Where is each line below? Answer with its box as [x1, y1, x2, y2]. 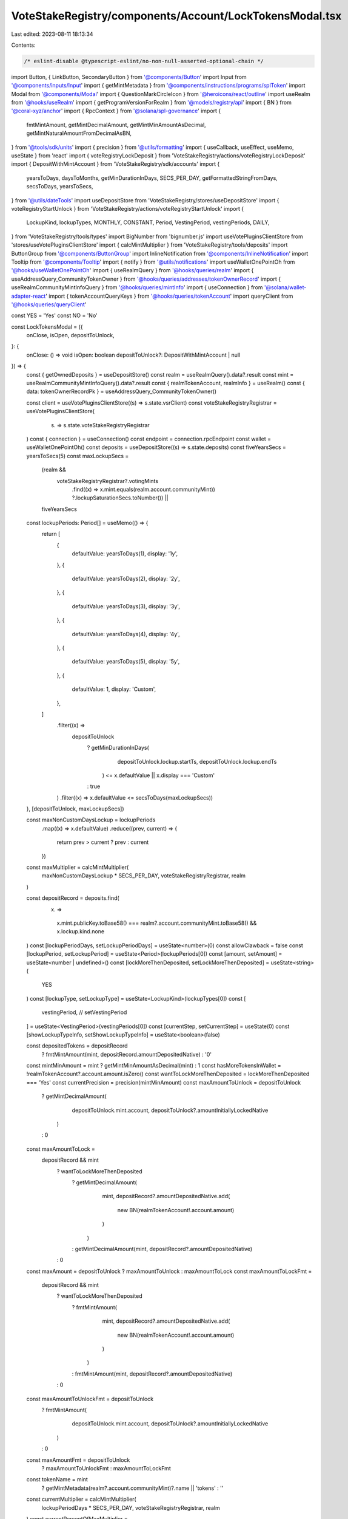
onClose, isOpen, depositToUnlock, [26, 332, 115, 339]
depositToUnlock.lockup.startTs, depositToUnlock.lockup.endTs [117, 758, 277, 765]
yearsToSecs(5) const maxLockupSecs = [26, 452, 129, 459]
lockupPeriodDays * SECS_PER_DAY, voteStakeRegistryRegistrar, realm [41, 1504, 221, 1511]
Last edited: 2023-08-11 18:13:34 [11, 30, 93, 38]
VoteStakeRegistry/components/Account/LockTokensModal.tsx [11, 9, 342, 22]
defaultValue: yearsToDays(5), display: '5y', [72, 658, 180, 665]
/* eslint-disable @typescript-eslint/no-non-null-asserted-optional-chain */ [24, 58, 264, 64]
